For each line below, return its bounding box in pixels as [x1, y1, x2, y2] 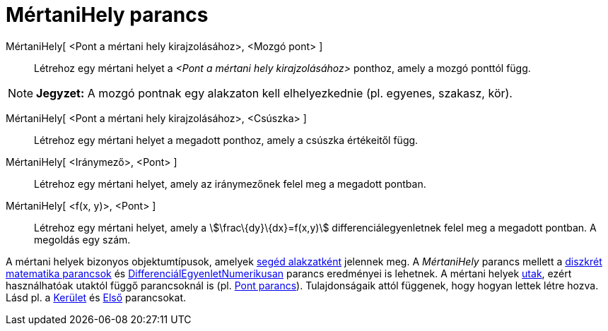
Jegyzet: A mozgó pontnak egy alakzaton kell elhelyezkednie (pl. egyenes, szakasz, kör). [36, 85, 513, 100]
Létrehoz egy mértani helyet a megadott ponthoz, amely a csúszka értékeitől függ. [34, 133, 419, 146]
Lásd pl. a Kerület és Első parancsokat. [6, 291, 187, 303]
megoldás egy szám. [34, 233, 131, 246]
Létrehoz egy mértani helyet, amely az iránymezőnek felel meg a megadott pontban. [34, 177, 426, 190]
